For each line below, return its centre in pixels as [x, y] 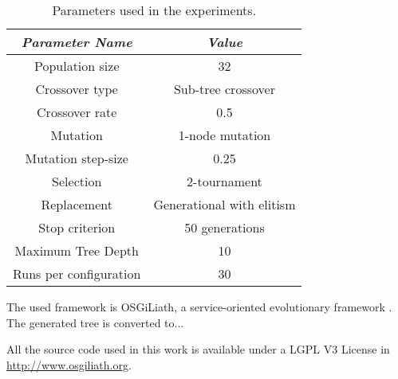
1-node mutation [225, 135]
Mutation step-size [77, 158]
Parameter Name [77, 42]
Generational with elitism [225, 204]
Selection [77, 181]
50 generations [225, 227]
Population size [77, 66]
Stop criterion [77, 227]
